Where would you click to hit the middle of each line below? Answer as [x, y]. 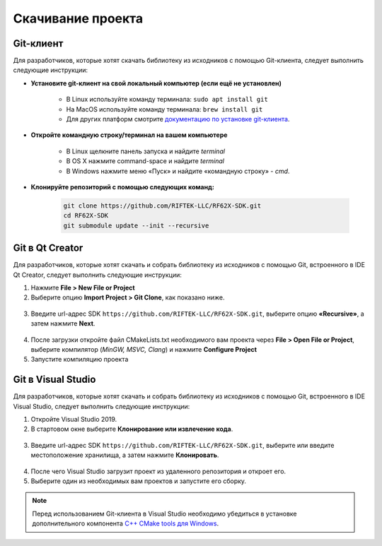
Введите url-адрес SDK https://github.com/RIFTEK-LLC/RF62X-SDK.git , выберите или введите [183, 445]
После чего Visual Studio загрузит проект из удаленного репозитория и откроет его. [158, 471]
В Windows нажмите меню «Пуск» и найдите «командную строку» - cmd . [178, 171]
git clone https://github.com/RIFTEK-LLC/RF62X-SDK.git [162, 206]
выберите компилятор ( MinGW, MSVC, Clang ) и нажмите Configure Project [144, 349]
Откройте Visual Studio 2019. [74, 420]
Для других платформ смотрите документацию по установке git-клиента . [178, 119]
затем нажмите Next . [63, 324]
